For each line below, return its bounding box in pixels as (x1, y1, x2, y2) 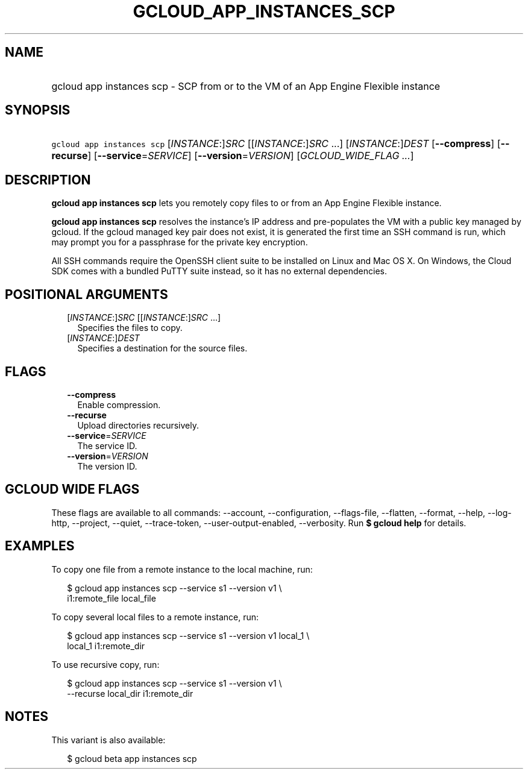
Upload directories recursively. (77, 420, 199, 430)
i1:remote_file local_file (67, 593, 156, 603)
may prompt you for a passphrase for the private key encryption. (51, 237, 308, 248)
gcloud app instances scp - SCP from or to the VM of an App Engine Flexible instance (51, 80, 441, 92)
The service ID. (77, 440, 137, 451)
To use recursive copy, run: (51, 659, 160, 670)
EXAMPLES (5, 538, 75, 554)
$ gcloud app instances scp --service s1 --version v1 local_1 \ (67, 630, 310, 641)
